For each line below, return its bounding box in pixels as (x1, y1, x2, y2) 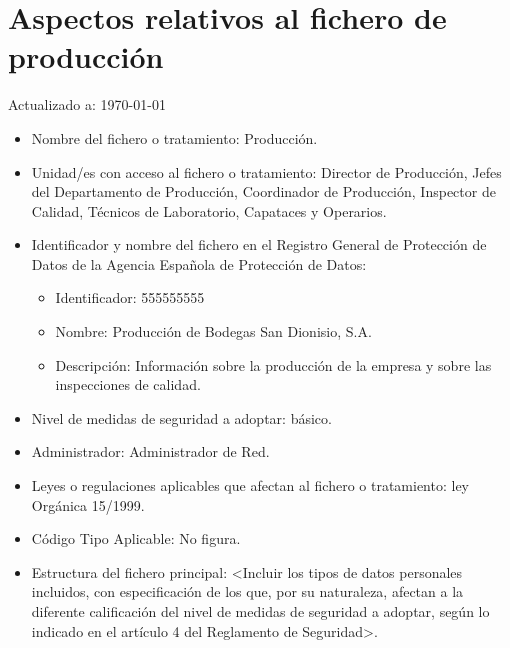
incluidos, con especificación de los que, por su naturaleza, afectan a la (31, 581, 464, 602)
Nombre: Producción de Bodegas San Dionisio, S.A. (55, 321, 372, 342)
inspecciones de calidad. (55, 374, 201, 395)
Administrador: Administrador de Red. (31, 441, 270, 462)
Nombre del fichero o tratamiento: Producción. (31, 127, 318, 148)
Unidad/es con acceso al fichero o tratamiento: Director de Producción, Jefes (31, 161, 502, 182)
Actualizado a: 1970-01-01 (8, 94, 166, 115)
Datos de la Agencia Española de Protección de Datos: (31, 253, 367, 274)
